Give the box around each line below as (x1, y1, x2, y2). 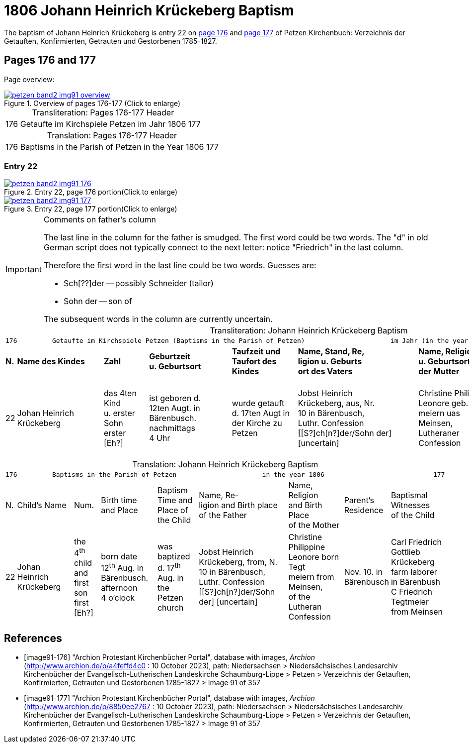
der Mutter (418, 366, 460, 377)
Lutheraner (418, 428, 460, 438)
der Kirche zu (232, 418, 282, 428)
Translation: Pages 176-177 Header (47, 130, 177, 140)
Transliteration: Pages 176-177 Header (32, 107, 174, 117)
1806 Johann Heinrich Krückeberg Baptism (4, 2, 294, 19)
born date (101, 551, 138, 561)
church (157, 603, 184, 613)
